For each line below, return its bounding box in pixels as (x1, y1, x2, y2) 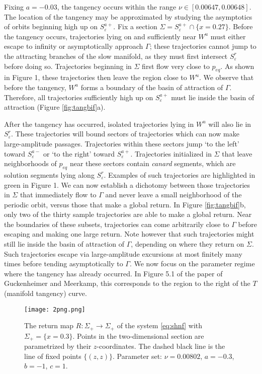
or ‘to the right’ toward (43, 148, 115, 159)
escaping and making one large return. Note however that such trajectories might (4, 229, 254, 239)
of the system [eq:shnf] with (117, 320, 203, 331)
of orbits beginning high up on (4, 21, 98, 32)
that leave (222, 148, 252, 159)
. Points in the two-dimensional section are (72, 330, 204, 341)
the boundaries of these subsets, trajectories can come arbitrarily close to (4, 218, 229, 229)
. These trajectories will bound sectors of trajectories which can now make (11, 128, 239, 139)
